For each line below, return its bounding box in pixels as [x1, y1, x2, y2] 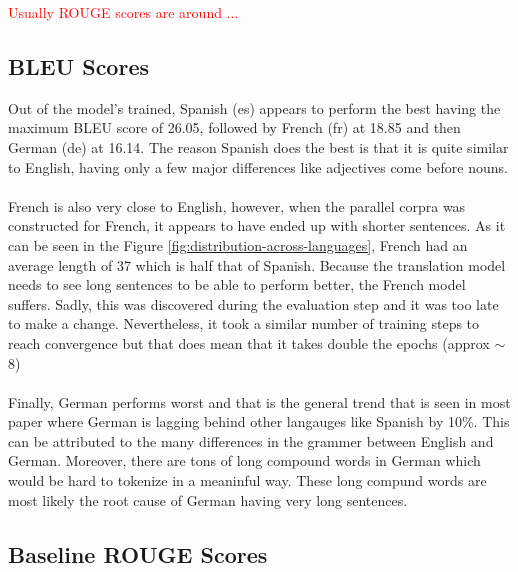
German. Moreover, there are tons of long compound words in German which [8, 450, 481, 471]
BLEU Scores [8, 50, 149, 81]
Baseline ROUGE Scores [8, 538, 268, 569]
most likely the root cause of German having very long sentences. [8, 489, 408, 510]
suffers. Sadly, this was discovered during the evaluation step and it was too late [8, 293, 499, 314]
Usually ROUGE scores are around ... [8, 2, 239, 22]
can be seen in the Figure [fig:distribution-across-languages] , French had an [8, 234, 468, 255]
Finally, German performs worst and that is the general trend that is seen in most [8, 391, 511, 412]
